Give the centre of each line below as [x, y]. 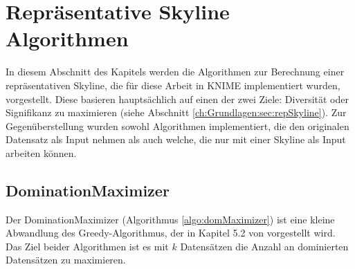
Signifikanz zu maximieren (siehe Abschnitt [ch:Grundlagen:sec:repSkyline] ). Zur [176, 112]
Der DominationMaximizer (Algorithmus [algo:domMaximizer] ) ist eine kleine [170, 219]
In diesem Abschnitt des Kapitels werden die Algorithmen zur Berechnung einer [175, 72]
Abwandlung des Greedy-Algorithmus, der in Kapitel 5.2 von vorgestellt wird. [171, 233]
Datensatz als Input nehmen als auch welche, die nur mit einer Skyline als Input [176, 139]
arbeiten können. [41, 152]
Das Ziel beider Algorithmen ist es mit [87, 246]
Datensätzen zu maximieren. [66, 260]
